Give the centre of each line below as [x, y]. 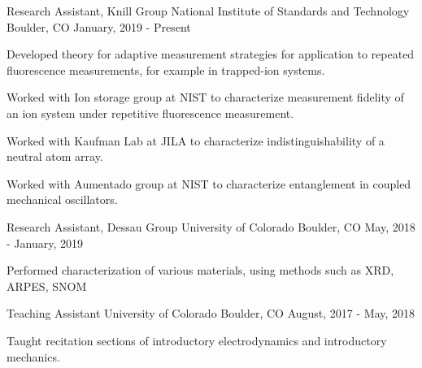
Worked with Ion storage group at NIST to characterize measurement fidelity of [205, 97]
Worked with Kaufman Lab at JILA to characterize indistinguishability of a [196, 140]
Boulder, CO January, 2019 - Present [99, 26]
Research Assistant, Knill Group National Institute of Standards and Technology [208, 11]
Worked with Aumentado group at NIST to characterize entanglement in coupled [209, 183]
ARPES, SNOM [47, 286]
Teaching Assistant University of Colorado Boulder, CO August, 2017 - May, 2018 [211, 313]
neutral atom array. [55, 156]
